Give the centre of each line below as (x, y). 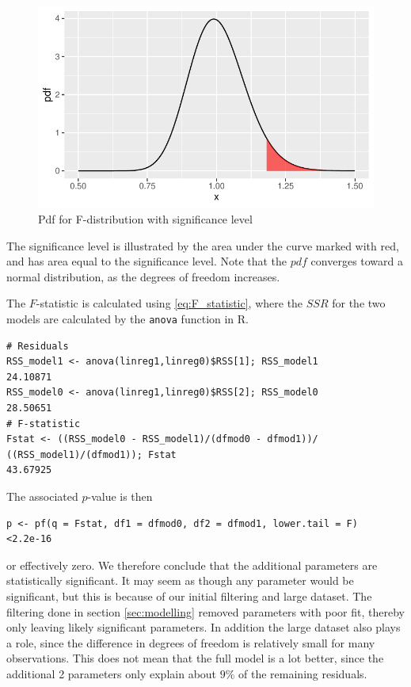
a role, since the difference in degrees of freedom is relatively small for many (191, 642)
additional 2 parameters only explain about (112, 673)
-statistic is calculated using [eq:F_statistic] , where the (169, 303)
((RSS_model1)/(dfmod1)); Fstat (91, 454)
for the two (359, 303)
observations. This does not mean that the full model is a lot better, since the (195, 658)
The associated (42, 496)
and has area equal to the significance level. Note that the (147, 261)
